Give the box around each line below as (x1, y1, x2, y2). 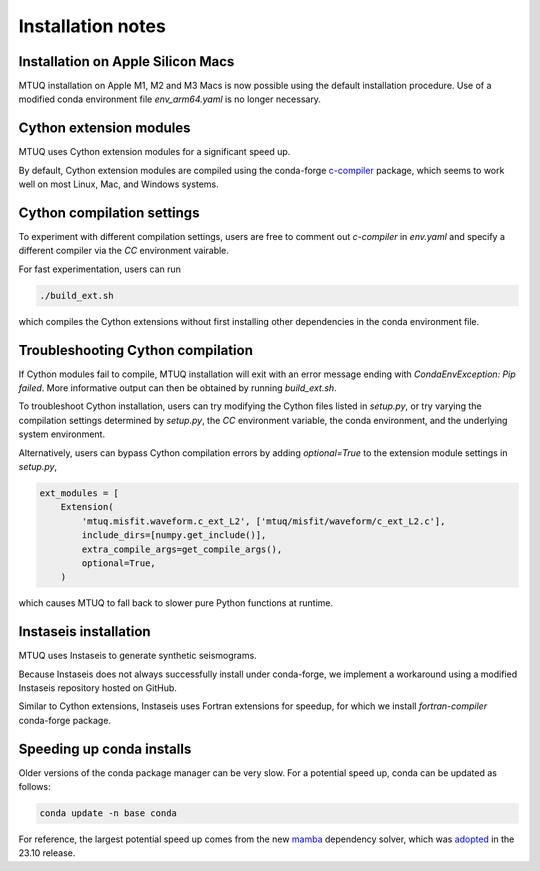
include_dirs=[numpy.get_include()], (81, 530, 267, 541)
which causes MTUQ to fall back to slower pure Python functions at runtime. (18, 597, 334, 609)
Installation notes (18, 15, 167, 37)
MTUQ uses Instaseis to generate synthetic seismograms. (18, 650, 257, 662)
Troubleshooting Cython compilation (18, 341, 254, 359)
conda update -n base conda (39, 808, 177, 819)
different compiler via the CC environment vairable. (18, 245, 230, 257)
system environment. (18, 428, 105, 440)
